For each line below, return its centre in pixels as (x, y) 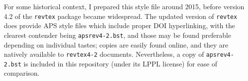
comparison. (22, 73)
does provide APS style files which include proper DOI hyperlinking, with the (120, 25)
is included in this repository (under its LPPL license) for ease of (120, 63)
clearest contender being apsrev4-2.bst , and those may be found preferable (118, 35)
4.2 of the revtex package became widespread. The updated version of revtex (121, 16)
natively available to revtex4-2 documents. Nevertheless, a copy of (104, 54)
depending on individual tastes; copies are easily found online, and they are (116, 44)
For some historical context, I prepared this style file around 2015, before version (124, 6)
